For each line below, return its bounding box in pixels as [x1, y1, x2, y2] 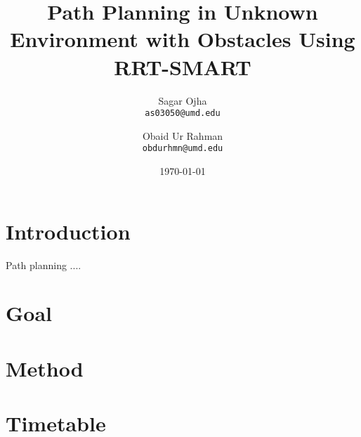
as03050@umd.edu [145, 108, 221, 119]
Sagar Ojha [158, 93, 207, 107]
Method [6, 353, 84, 382]
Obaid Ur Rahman [142, 128, 223, 143]
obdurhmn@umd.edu [142, 143, 223, 154]
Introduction [6, 216, 131, 245]
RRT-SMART [114, 52, 251, 81]
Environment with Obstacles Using [10, 25, 355, 53]
